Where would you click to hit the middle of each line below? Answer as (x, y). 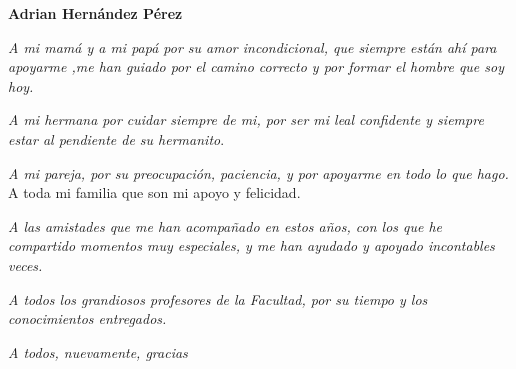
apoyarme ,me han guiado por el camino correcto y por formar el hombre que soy (256, 66)
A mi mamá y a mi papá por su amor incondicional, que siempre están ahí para (252, 46)
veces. (25, 264)
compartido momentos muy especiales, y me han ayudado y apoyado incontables (251, 245)
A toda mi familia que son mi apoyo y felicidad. (154, 192)
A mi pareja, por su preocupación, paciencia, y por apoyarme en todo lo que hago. (258, 172)
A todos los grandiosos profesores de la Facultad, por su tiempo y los (218, 298)
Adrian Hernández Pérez (95, 13)
